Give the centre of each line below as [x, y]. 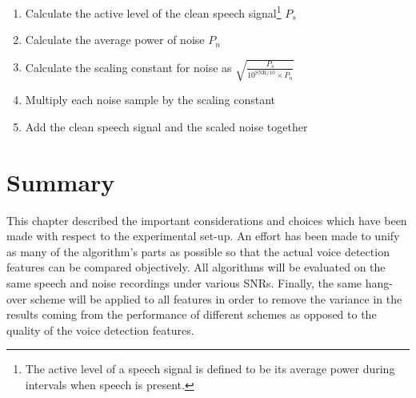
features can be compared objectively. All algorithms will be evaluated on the [196, 267]
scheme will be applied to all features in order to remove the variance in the [216, 298]
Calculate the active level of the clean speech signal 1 [153, 12]
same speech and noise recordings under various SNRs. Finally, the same [184, 283]
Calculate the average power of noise [115, 40]
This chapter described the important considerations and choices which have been [207, 220]
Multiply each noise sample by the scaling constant [150, 100]
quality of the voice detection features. [100, 330]
